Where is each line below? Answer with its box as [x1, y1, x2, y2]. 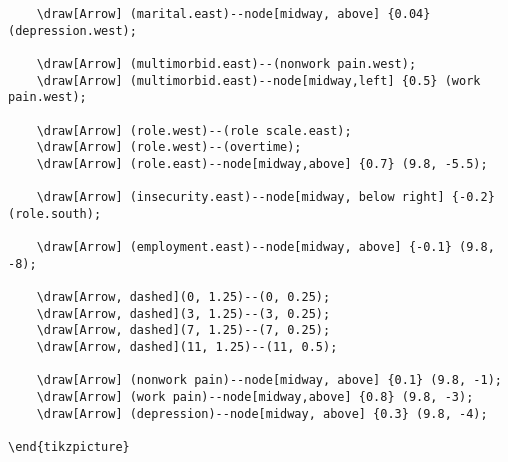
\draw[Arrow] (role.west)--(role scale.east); [36, 123, 352, 138]
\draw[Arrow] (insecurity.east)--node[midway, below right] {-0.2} [36, 190, 495, 205]
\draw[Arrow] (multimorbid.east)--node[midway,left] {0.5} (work [36, 73, 481, 88]
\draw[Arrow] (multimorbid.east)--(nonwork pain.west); [36, 56, 417, 71]
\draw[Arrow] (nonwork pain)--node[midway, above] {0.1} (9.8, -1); [36, 373, 502, 388]
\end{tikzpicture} [8, 440, 130, 455]
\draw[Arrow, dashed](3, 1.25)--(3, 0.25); [36, 306, 331, 321]
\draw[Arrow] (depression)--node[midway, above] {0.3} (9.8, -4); [36, 406, 488, 421]
